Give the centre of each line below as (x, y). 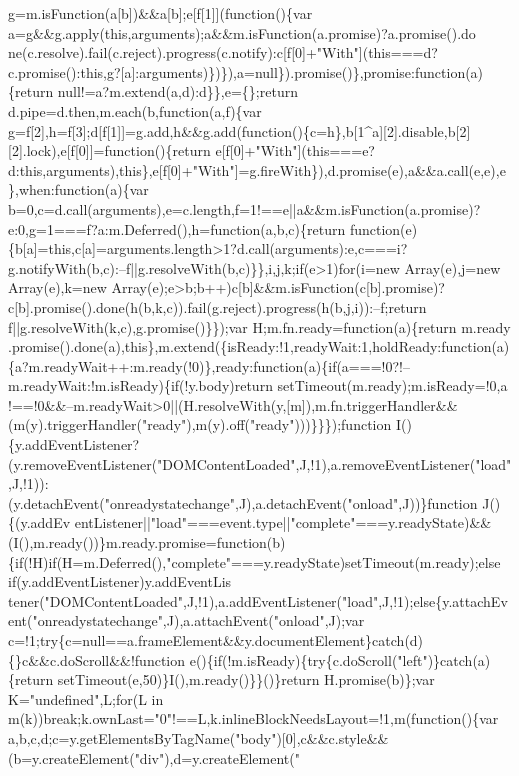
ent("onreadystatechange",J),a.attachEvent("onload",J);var (186, 620)
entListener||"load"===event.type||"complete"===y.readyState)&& (283, 522)
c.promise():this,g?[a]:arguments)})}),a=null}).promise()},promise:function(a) (246, 71)
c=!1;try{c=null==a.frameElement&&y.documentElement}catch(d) (216, 640)
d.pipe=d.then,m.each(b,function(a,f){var (135, 110)
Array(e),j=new (452, 267)
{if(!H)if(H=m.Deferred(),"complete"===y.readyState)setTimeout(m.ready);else (254, 561)
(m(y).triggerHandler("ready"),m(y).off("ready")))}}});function (200, 424)
